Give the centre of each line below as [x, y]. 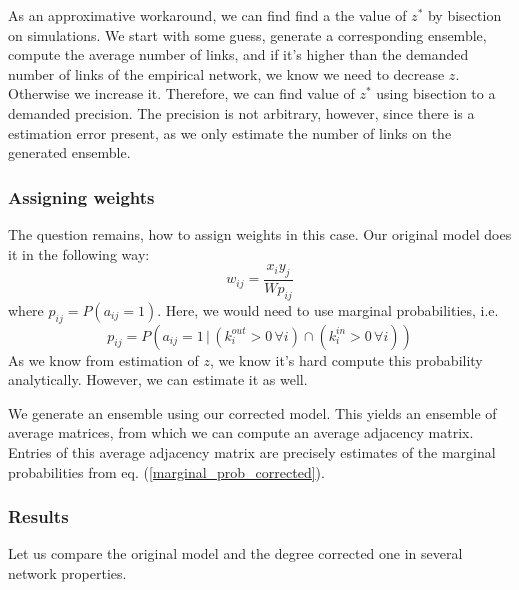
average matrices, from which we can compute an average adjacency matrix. [241, 432]
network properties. [67, 572]
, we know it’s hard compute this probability [346, 359]
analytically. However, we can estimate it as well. [158, 379]
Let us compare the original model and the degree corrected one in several [235, 553]
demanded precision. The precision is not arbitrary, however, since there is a [241, 112]
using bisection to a [436, 93]
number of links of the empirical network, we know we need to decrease [226, 73]
